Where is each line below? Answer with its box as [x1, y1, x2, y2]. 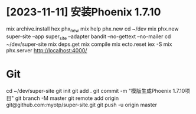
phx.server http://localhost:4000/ [6, 46, 87, 53]
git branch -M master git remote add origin [15, 95, 119, 102]
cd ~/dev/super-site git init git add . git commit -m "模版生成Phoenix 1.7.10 [6, 88, 185, 95]
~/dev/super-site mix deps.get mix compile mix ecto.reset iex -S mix [6, 41, 172, 48]
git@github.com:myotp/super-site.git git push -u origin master [6, 101, 158, 109]
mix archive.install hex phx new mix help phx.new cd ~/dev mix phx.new [6, 25, 179, 33]
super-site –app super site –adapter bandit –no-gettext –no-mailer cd [6, 33, 171, 41]
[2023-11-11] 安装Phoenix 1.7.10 [6, 5, 161, 19]
